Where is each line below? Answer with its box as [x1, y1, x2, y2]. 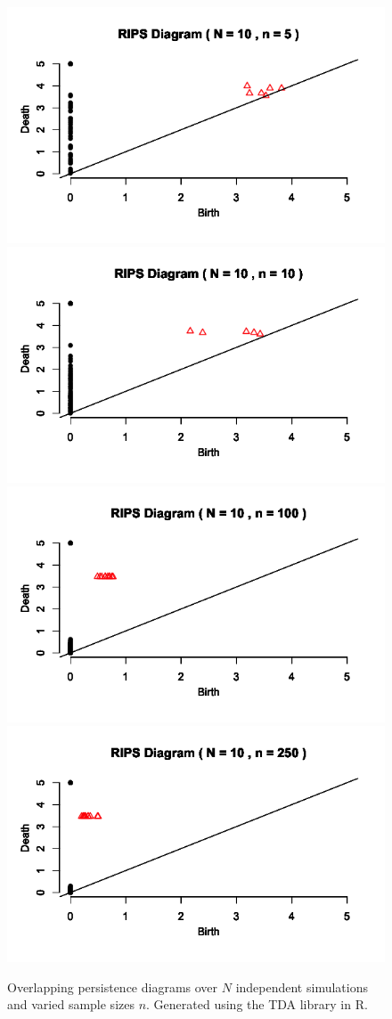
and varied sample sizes [7, 995, 135, 1014]
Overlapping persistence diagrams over [7, 977, 218, 996]
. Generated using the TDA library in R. [146, 995, 368, 1014]
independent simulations [235, 977, 368, 996]
